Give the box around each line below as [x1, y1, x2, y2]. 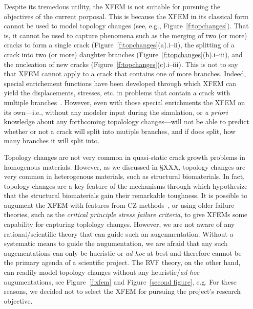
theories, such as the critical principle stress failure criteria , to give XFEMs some [4, 209, 248, 220]
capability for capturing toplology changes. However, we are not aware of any [4, 219, 235, 229]
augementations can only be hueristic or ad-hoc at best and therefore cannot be [4, 247, 242, 258]
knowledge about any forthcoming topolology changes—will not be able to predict [4, 116, 249, 127]
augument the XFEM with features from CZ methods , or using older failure [4, 199, 234, 210]
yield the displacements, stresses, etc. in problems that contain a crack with [4, 88, 230, 98]
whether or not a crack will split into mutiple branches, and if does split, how [4, 126, 236, 136]
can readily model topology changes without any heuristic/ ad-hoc [4, 267, 200, 277]
